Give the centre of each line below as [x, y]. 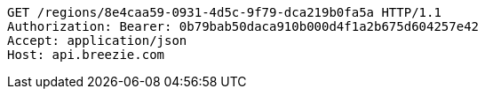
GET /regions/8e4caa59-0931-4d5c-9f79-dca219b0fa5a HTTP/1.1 [224, 12]
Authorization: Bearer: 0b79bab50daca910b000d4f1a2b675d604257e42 [243, 26]
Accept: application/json [97, 41]
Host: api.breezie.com [86, 55]
